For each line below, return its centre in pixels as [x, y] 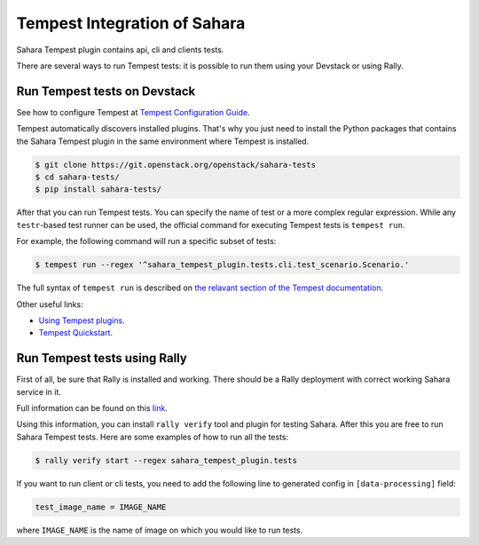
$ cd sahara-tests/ [77, 177]
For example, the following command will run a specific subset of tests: [146, 241]
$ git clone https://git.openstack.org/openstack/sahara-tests [176, 165]
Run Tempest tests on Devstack [106, 91]
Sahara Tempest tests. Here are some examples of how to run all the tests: [153, 437]
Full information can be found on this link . [92, 407]
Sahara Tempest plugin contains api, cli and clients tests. [120, 50]
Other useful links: [50, 304]
